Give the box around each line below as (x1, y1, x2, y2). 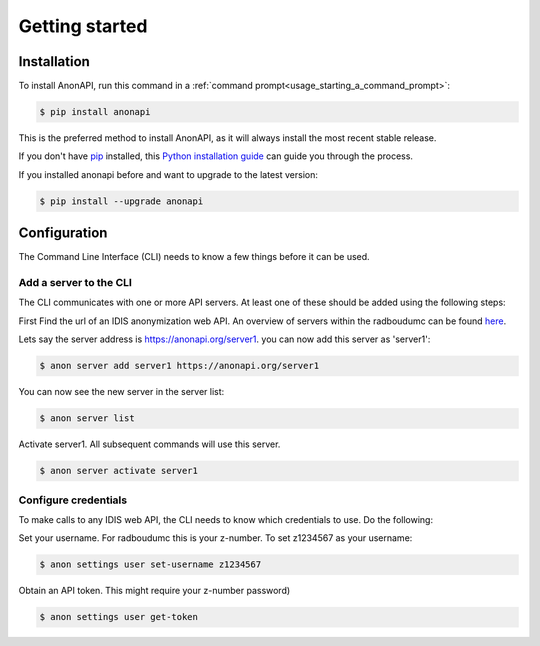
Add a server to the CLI (18, 276, 132, 290)
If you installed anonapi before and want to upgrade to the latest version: (18, 168, 319, 180)
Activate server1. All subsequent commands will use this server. (18, 438, 281, 450)
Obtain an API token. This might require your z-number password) (18, 585, 291, 597)
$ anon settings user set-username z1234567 (39, 559, 262, 570)
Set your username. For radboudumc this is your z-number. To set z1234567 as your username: (18, 532, 413, 544)
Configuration (18, 225, 108, 242)
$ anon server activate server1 (39, 465, 199, 477)
